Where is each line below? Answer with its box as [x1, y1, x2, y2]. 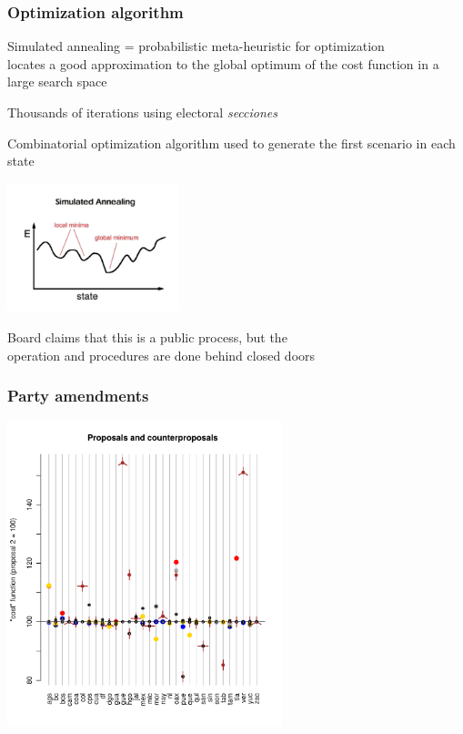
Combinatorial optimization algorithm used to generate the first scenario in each [7, 133, 456, 152]
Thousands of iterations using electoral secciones [7, 103, 278, 121]
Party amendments [7, 384, 149, 407]
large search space [7, 72, 107, 91]
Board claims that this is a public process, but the [7, 327, 287, 346]
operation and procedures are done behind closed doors [7, 345, 316, 364]
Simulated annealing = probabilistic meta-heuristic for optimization [7, 36, 385, 56]
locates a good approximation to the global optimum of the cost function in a [7, 54, 439, 73]
